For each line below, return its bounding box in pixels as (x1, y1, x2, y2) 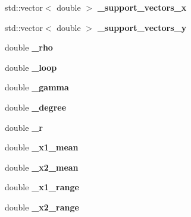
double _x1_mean (5, 141, 79, 153)
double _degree (5, 100, 67, 113)
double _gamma (5, 81, 69, 93)
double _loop (5, 61, 57, 73)
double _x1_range (5, 181, 79, 193)
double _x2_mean (5, 161, 79, 173)
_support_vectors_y (97, 21, 187, 33)
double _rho (5, 41, 53, 54)
